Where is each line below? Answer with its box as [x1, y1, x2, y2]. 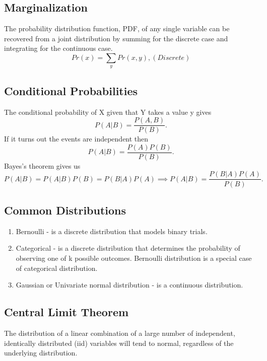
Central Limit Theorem [4, 304, 129, 320]
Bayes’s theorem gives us [4, 160, 81, 171]
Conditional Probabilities [4, 83, 138, 98]
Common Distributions [4, 202, 126, 218]
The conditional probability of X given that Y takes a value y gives [4, 106, 212, 117]
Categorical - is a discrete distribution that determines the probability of [16, 243, 240, 253]
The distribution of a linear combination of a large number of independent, [4, 327, 235, 338]
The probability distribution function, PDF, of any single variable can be [4, 23, 230, 34]
